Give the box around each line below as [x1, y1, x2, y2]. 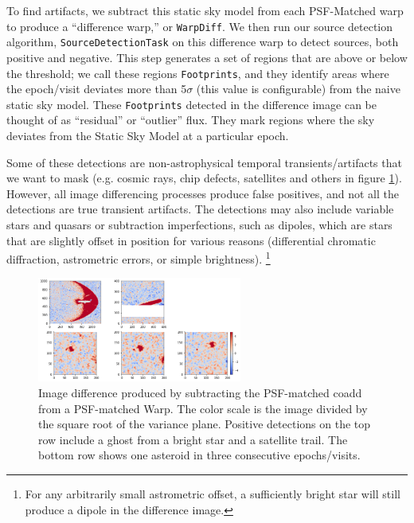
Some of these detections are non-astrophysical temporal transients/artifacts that [6, 154, 402, 170]
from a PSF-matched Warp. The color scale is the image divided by [38, 400, 368, 416]
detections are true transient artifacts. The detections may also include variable [6, 201, 394, 217]
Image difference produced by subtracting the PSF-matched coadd [38, 384, 362, 401]
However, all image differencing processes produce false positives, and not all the [6, 185, 399, 201]
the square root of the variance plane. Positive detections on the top [38, 416, 371, 432]
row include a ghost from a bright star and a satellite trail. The [38, 431, 348, 447]
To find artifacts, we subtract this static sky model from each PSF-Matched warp [6, 2, 404, 18]
